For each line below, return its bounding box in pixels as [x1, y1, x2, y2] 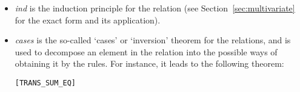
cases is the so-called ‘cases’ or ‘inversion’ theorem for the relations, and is [15, 34, 291, 46]
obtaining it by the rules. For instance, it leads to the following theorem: [15, 57, 284, 70]
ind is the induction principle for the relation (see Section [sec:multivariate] [15, 2, 295, 14]
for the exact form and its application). [15, 13, 161, 26]
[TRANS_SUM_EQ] [15, 78, 76, 87]
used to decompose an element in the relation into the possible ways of [15, 45, 278, 58]
